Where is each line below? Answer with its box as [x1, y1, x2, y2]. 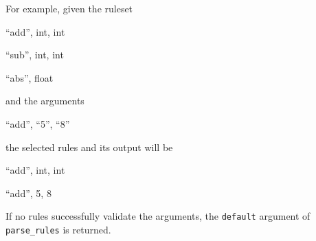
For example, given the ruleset [5, 1, 133, 15]
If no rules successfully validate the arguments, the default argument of [5, 209, 311, 223]
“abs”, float [5, 70, 54, 84]
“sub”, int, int [5, 47, 64, 62]
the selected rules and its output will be [5, 139, 173, 154]
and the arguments [5, 93, 84, 108]
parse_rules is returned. [5, 222, 111, 236]
